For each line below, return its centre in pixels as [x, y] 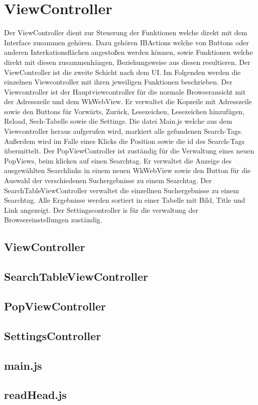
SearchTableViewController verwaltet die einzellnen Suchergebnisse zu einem [122, 190]
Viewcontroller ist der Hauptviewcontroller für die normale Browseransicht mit [125, 91]
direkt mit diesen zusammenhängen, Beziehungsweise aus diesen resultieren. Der [127, 62]
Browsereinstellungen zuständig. [53, 220]
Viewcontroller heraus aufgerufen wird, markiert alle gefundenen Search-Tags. [123, 131]
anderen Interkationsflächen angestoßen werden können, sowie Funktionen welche [128, 52]
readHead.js [35, 395]
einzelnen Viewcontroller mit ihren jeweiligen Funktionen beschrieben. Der [118, 82]
